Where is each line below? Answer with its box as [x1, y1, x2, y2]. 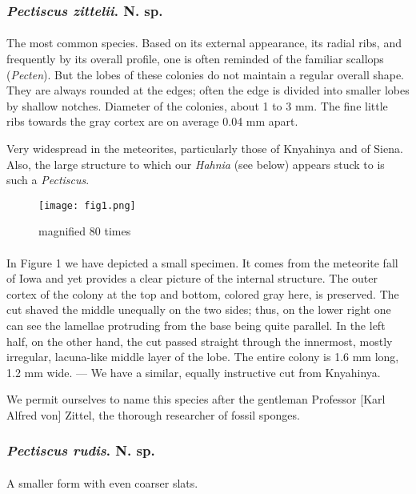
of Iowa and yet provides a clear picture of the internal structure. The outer [6, 270, 378, 287]
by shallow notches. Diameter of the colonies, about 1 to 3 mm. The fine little [6, 97, 388, 114]
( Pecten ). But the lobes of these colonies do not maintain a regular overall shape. [6, 66, 405, 82]
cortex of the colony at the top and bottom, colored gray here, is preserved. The [6, 285, 399, 302]
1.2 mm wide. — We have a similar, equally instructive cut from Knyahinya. [6, 363, 381, 380]
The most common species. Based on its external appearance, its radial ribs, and [6, 34, 402, 51]
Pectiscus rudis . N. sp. [6, 440, 155, 460]
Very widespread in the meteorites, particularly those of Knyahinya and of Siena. [6, 140, 403, 156]
